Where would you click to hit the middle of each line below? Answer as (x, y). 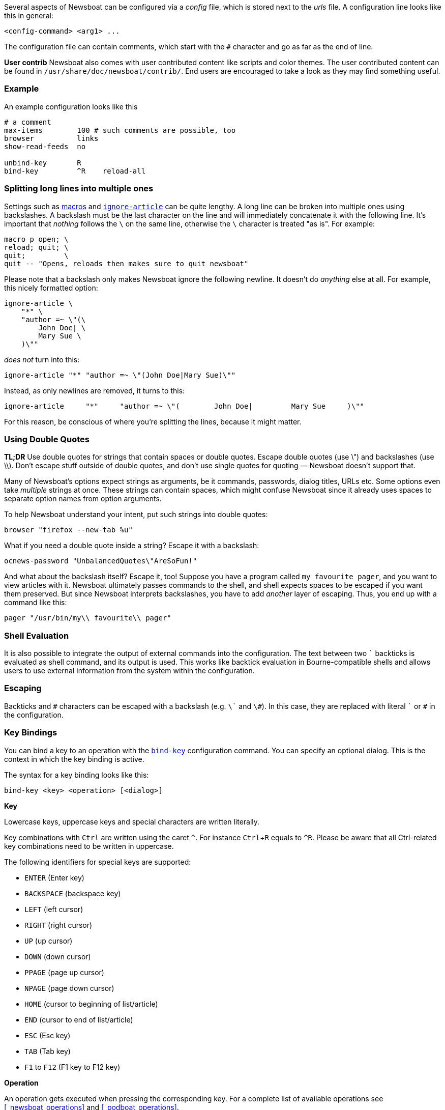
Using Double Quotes (47, 439)
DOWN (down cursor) (58, 956)
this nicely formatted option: (51, 288)
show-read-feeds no (45, 146)
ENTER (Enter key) (54, 877)
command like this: (36, 603)
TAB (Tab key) (48, 1051)
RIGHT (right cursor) (58, 925)
